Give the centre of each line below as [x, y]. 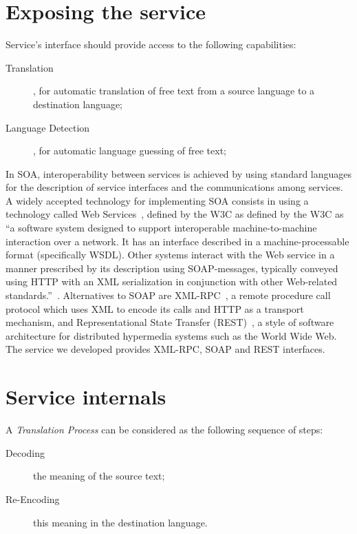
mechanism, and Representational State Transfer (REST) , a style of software [170, 322]
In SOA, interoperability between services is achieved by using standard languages [179, 173]
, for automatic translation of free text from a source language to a [174, 91]
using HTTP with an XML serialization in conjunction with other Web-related [172, 281]
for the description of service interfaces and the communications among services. [175, 187]
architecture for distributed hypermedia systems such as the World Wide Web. [171, 335]
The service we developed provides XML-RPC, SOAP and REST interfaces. [165, 349]
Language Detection [48, 127]
